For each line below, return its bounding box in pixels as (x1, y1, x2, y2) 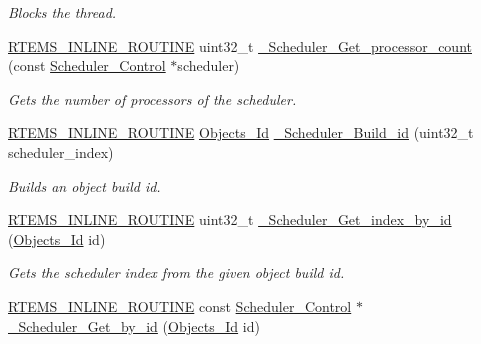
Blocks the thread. (8, 2, 117, 22)
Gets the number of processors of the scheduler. (8, 88, 297, 109)
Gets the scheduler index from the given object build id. (8, 262, 345, 283)
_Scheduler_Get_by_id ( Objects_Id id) (8, 315, 260, 336)
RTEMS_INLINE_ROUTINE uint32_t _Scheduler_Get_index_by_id (8, 209, 452, 230)
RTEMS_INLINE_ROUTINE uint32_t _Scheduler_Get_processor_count (8, 35, 472, 56)
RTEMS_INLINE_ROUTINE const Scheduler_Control (8, 295, 352, 316)
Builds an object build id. (8, 175, 161, 196)
